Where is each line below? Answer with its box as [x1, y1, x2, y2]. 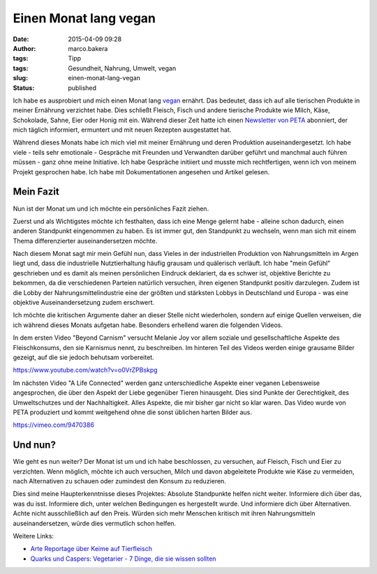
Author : [13, 44, 36, 52]
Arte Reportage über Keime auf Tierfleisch [30, 545, 153, 553]
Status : [13, 84, 35, 92]
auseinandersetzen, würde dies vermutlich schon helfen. [13, 519, 177, 527]
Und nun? [13, 439, 56, 451]
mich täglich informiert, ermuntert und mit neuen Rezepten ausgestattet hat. [13, 126, 232, 134]
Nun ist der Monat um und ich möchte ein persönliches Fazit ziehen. [13, 204, 209, 213]
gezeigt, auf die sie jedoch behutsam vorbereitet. [13, 353, 154, 361]
